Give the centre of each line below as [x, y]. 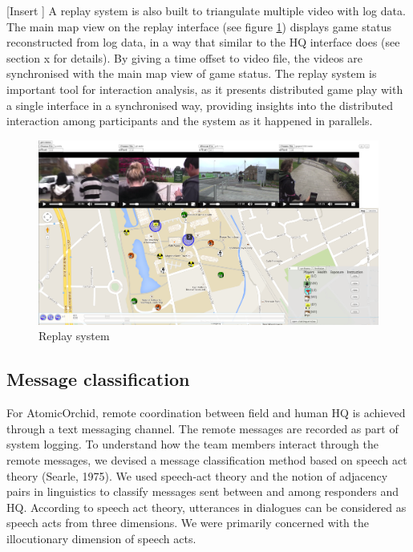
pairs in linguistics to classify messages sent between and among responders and [202, 491]
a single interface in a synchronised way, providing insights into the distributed [200, 105]
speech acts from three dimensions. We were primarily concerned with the [188, 523]
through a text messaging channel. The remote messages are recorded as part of [202, 428]
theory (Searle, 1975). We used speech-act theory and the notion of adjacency [197, 475]
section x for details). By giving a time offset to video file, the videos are [184, 57]
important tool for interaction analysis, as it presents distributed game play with [205, 89]
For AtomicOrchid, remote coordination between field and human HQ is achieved [206, 413]
